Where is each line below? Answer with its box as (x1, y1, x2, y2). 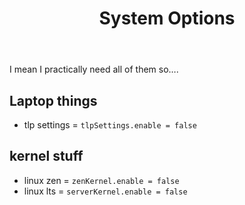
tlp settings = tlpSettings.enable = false (23, 119, 197, 131)
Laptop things (9, 92, 98, 109)
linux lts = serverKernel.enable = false (23, 185, 188, 197)
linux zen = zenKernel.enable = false (23, 174, 180, 186)
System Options (98, 7, 236, 30)
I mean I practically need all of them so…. (9, 63, 179, 76)
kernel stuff (9, 148, 84, 165)
